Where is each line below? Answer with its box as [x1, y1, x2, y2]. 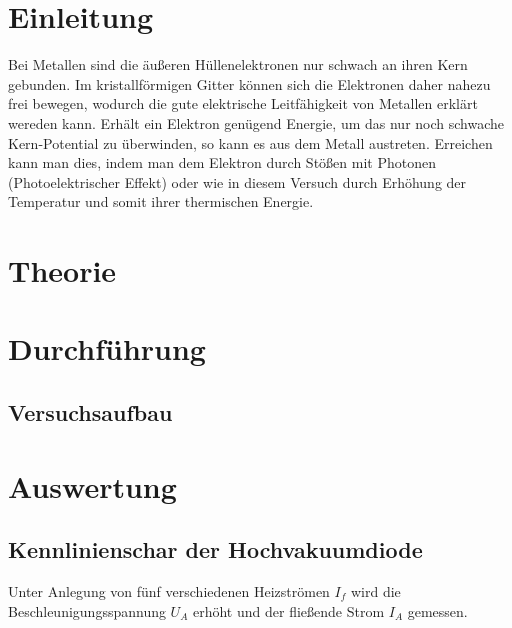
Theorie [8, 250, 117, 291]
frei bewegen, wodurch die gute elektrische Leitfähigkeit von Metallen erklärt [8, 93, 478, 114]
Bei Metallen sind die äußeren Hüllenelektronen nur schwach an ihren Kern [8, 54, 468, 75]
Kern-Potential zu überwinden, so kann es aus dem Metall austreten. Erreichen [8, 132, 493, 153]
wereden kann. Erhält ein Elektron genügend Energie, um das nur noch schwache [8, 112, 505, 133]
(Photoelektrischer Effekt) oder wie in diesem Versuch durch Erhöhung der [8, 171, 467, 192]
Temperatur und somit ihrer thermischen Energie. [8, 191, 314, 212]
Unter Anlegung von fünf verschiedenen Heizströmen [8, 580, 330, 601]
